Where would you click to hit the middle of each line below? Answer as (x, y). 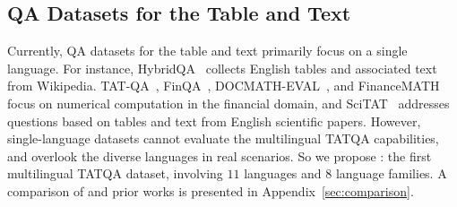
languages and (283, 173)
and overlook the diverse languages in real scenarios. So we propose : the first (220, 155)
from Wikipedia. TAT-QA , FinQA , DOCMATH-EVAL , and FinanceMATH (224, 86)
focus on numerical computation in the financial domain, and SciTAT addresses (228, 103)
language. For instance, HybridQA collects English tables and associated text (222, 68)
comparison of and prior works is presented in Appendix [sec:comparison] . (211, 190)
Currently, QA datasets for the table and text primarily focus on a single (207, 51)
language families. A (391, 173)
